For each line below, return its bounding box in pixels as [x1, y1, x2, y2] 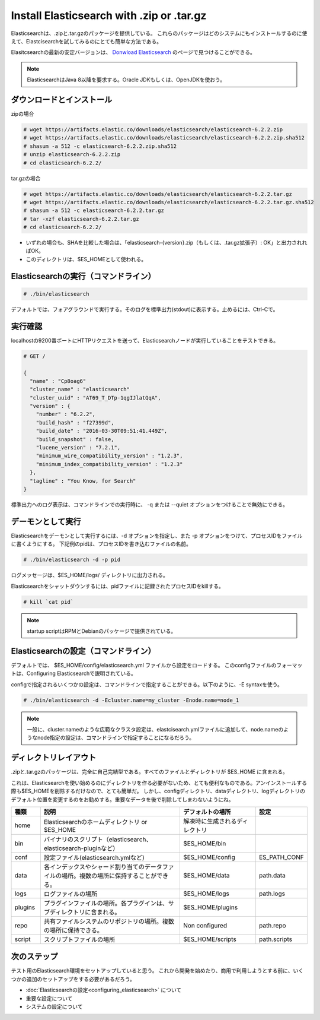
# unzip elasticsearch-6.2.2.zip [23, 151, 121, 158]
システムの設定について [25, 1003, 83, 1010]
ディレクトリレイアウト [11, 753, 97, 763]
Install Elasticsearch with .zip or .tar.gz [11, 9, 207, 22]
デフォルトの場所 [183, 807, 231, 816]
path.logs [258, 889, 286, 898]
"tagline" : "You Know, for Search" [30, 477, 136, 484]
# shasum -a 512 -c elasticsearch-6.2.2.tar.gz [23, 207, 164, 214]
